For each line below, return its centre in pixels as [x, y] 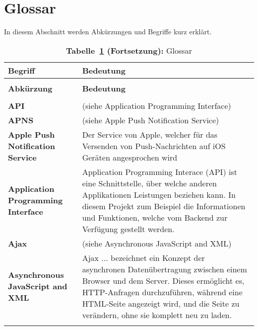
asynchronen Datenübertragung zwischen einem [164, 269]
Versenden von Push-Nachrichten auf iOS [154, 146]
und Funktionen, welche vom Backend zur [155, 217]
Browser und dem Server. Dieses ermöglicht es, [163, 280]
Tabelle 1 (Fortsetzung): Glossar [129, 50]
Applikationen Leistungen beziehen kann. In [159, 194]
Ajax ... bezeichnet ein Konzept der [143, 257]
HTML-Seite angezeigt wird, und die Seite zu [161, 303]
